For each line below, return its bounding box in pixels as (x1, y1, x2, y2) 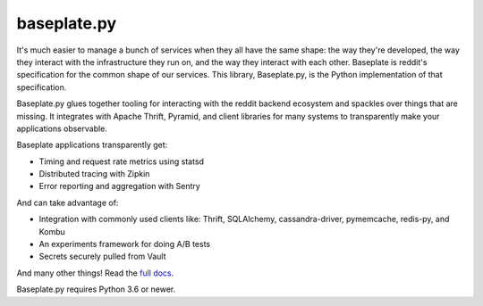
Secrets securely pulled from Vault (38, 251, 166, 262)
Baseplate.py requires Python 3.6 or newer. (16, 284, 176, 294)
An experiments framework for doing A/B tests (38, 239, 210, 250)
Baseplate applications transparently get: (16, 139, 168, 151)
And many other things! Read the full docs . (16, 268, 174, 278)
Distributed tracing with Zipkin (38, 169, 150, 179)
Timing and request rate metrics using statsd (38, 156, 205, 167)
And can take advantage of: (16, 197, 119, 208)
